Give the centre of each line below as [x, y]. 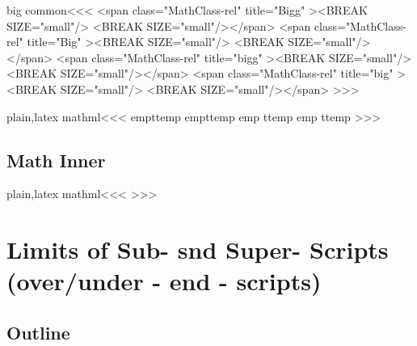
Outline [38, 332]
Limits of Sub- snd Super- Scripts [198, 249]
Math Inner [56, 160]
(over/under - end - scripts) [164, 281]
